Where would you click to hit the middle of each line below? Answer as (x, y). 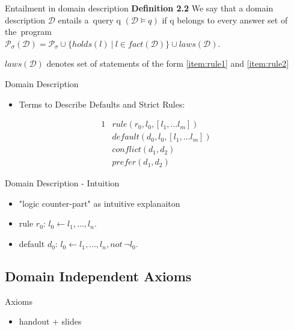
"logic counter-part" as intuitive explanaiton (100, 203)
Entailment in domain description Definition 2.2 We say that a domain (139, 8)
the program (28, 32)
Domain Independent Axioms (98, 276)
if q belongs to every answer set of (225, 20)
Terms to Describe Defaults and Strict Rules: (102, 104)
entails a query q (89, 20)
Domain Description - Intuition (62, 183)
